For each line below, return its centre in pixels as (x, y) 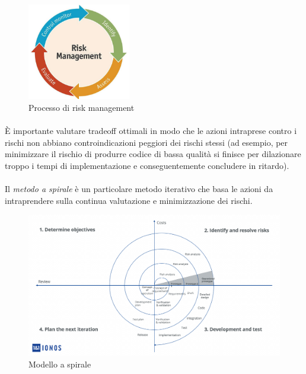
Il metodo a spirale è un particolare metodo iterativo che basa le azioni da (139, 189)
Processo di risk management (82, 107)
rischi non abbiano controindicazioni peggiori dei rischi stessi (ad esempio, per (146, 142)
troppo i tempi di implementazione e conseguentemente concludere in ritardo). (147, 165)
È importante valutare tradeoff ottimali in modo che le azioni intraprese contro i (151, 131)
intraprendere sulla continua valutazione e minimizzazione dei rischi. (129, 200)
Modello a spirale (60, 364)
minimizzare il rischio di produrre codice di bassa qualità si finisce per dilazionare (153, 154)
